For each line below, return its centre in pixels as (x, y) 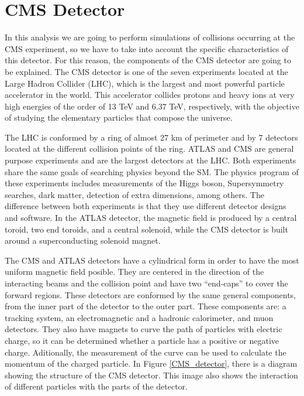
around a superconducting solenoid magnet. (83, 240)
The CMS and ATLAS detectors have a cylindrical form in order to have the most (152, 260)
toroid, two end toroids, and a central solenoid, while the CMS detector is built (146, 229)
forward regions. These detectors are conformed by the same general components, (150, 294)
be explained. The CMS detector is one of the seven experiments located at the (146, 71)
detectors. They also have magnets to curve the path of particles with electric (144, 329)
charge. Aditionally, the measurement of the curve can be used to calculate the (146, 352)
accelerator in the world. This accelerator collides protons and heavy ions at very (150, 95)
